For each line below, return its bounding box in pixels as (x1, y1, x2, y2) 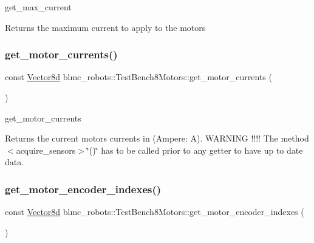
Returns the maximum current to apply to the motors (5, 21, 206, 33)
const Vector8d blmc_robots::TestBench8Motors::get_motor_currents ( (5, 70, 272, 83)
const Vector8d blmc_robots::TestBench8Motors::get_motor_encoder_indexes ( (5, 205, 304, 218)
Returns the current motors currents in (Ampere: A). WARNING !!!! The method (5, 132, 309, 145)
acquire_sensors (16, 143, 76, 156)
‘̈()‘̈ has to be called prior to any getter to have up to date (86, 143, 303, 156)
